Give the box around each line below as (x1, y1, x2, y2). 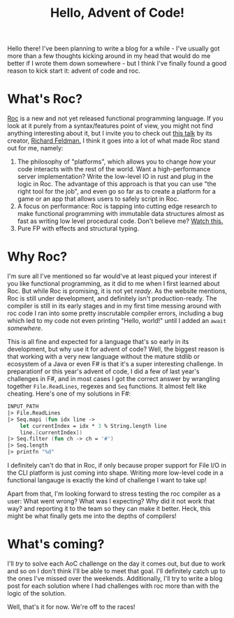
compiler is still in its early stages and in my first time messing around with (7, 302, 221, 310)
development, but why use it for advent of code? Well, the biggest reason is (7, 345, 225, 354)
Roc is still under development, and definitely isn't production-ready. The (7, 294, 217, 303)
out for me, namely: (7, 144, 64, 152)
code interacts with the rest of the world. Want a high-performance (17, 165, 211, 173)
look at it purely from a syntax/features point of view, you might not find (7, 122, 214, 130)
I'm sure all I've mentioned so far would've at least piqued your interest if (7, 272, 217, 280)
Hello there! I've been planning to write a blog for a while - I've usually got (7, 44, 220, 53)
